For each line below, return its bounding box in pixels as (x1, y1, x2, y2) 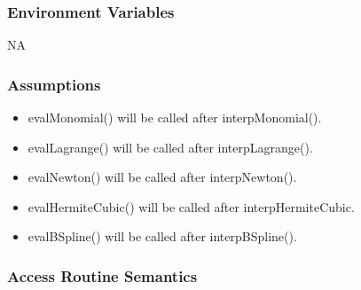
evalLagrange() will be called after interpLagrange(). (27, 137, 313, 156)
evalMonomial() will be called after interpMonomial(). (27, 108, 322, 127)
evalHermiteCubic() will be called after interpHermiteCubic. (27, 197, 355, 216)
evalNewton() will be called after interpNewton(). (27, 168, 297, 186)
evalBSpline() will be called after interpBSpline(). (27, 227, 297, 246)
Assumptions (7, 73, 101, 95)
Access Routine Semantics (7, 264, 198, 286)
